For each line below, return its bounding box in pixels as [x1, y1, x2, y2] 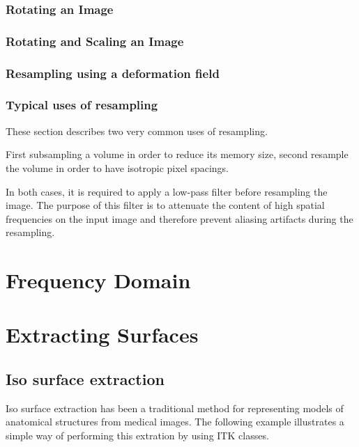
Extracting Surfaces [6, 320, 199, 349]
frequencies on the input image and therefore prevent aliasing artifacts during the [6, 211, 353, 226]
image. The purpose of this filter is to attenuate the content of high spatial [6, 198, 325, 212]
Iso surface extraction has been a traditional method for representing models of [6, 400, 344, 415]
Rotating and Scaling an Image [6, 32, 184, 49]
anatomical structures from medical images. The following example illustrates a [6, 414, 344, 429]
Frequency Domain [6, 266, 191, 295]
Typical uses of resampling [6, 96, 158, 113]
